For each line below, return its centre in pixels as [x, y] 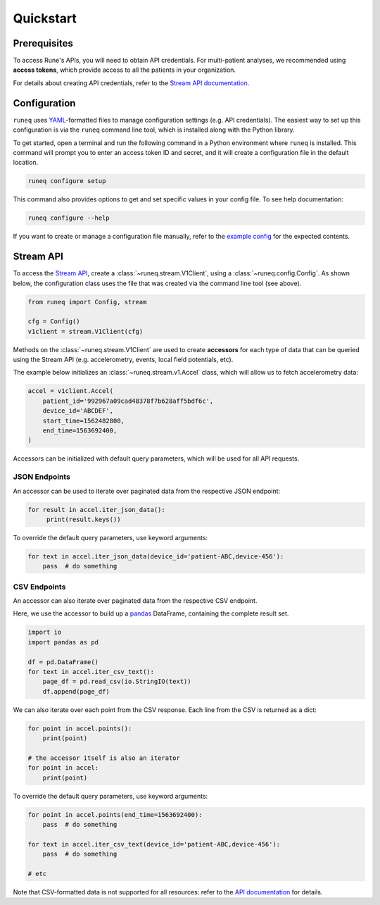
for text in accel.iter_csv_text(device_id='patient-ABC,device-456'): [154, 844]
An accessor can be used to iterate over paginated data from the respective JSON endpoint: [147, 491]
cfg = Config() [54, 322]
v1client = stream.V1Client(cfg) [85, 331]
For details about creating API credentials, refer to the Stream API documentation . [131, 83]
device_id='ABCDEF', [78, 411]
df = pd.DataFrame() [63, 662]
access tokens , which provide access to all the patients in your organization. [124, 70]
